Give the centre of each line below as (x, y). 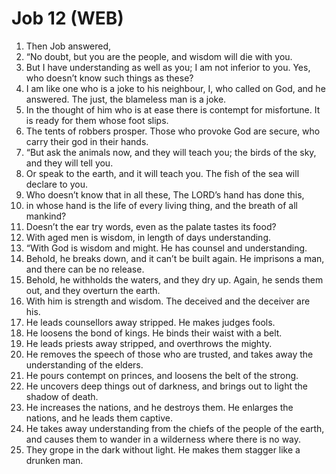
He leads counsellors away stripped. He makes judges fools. (150, 322)
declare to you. (56, 184)
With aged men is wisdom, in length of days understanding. (148, 237)
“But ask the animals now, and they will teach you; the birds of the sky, (171, 152)
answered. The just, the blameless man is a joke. (126, 99)
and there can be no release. (85, 269)
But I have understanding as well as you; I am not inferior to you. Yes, (168, 67)
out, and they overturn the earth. (93, 290)
